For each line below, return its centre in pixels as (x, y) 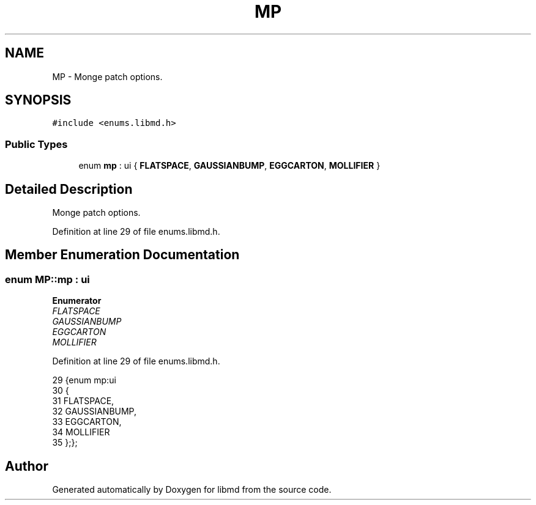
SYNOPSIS (38, 100)
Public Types (36, 144)
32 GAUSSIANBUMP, (95, 411)
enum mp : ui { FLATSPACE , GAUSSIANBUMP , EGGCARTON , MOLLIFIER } (229, 166)
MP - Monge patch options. (107, 76)
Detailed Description (69, 189)
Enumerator (77, 301)
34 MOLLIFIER (81, 432)
